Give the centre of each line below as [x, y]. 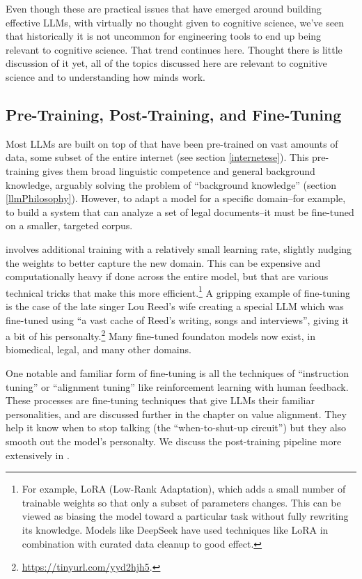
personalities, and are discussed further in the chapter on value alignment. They [176, 414]
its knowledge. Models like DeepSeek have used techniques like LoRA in [175, 529]
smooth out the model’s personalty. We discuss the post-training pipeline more [174, 441]
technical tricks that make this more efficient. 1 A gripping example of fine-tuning [178, 291]
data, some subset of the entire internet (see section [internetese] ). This [157, 157]
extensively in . [38, 455]
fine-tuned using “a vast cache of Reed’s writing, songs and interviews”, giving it [178, 319]
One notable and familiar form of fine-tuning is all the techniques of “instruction [178, 372]
